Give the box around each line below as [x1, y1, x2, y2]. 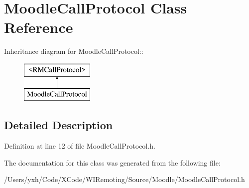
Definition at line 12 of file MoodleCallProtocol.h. [4, 141, 155, 151]
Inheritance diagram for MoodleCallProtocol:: [4, 46, 143, 56]
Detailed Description [4, 117, 113, 133]
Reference [4, 17, 73, 37]
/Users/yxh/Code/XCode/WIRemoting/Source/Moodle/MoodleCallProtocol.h [4, 174, 245, 185]
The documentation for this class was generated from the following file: [4, 157, 221, 168]
